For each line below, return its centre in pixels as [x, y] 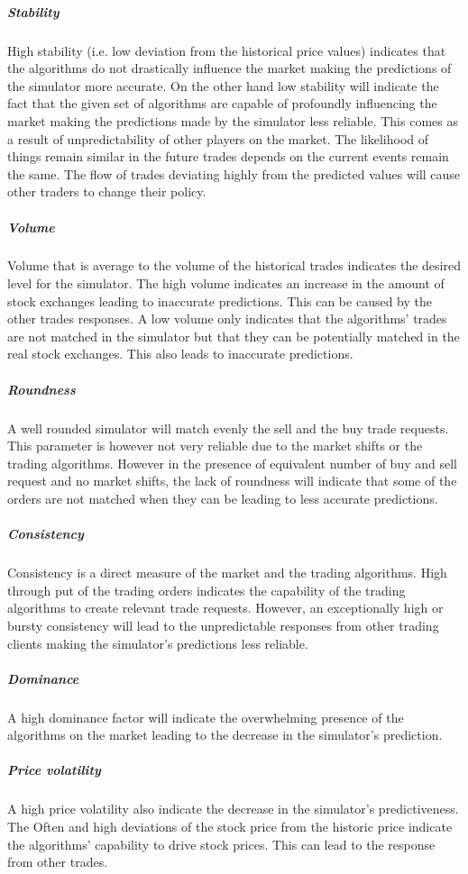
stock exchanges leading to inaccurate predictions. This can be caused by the [220, 300]
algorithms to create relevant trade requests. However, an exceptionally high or [225, 608]
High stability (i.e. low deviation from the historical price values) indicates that [227, 50]
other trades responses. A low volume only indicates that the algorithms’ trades [227, 319]
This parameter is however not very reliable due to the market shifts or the [215, 446]
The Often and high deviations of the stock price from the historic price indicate [230, 826]
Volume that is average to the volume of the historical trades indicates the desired [234, 265]
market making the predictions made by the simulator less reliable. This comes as [233, 120]
